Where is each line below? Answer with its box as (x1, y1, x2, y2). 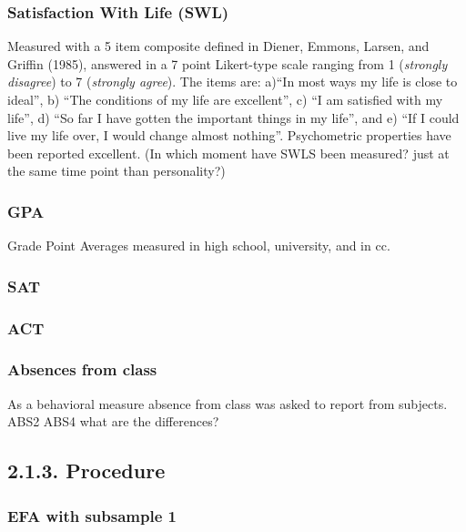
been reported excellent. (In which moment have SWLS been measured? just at (7, 143, 450, 162)
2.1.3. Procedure (7, 456, 166, 485)
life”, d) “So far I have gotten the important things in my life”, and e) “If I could (7, 107, 460, 127)
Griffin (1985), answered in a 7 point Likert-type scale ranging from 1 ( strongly (7, 54, 448, 73)
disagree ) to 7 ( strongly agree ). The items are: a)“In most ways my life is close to (7, 72, 458, 91)
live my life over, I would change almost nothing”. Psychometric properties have (7, 126, 451, 145)
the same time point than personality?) (7, 161, 226, 180)
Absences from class (7, 358, 157, 381)
